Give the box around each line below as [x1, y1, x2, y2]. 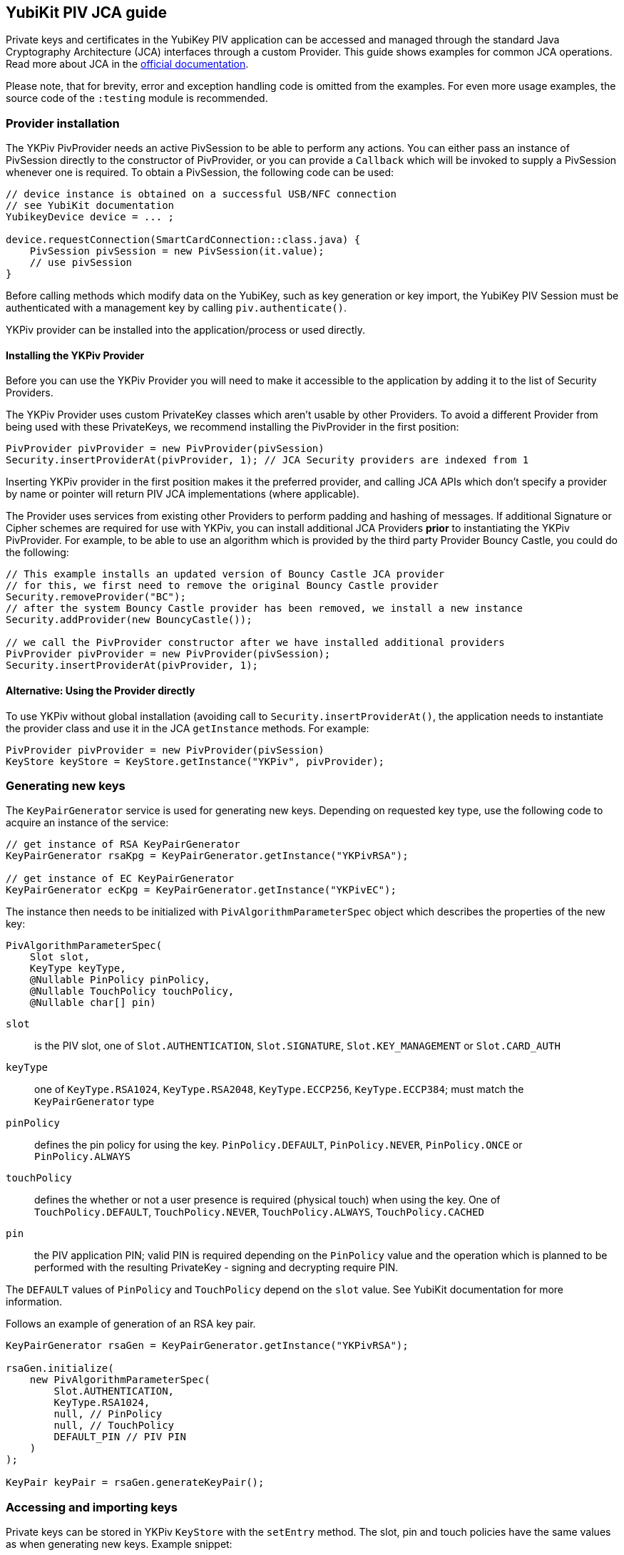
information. [6, 1295, 63, 1308]
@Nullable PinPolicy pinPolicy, [29, 974, 210, 986]
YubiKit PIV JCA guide [6, 4, 167, 21]
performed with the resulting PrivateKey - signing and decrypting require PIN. [34, 1261, 399, 1274]
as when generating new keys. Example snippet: [6, 1538, 232, 1551]
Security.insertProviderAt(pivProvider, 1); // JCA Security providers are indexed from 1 [6, 454, 529, 466]
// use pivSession [29, 257, 133, 269]
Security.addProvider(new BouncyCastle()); [6, 614, 252, 626]
